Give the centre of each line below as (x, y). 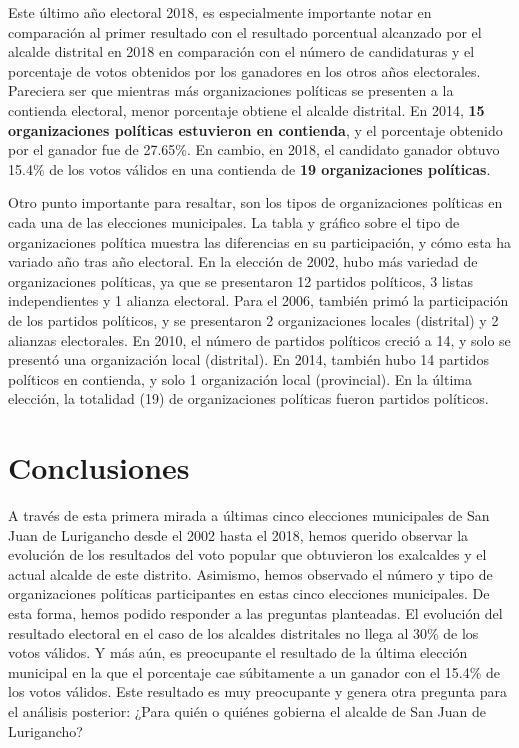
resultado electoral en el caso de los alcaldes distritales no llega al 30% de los (243, 632)
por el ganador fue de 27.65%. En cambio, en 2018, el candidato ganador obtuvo (254, 149)
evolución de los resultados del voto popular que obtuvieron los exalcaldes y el (247, 554)
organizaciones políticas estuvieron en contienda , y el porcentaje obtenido (255, 129)
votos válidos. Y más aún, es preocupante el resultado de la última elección (238, 652)
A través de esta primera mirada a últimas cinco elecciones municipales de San (249, 515)
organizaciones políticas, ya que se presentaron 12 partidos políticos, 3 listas (241, 280)
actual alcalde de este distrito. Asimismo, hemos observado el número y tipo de (250, 573)
